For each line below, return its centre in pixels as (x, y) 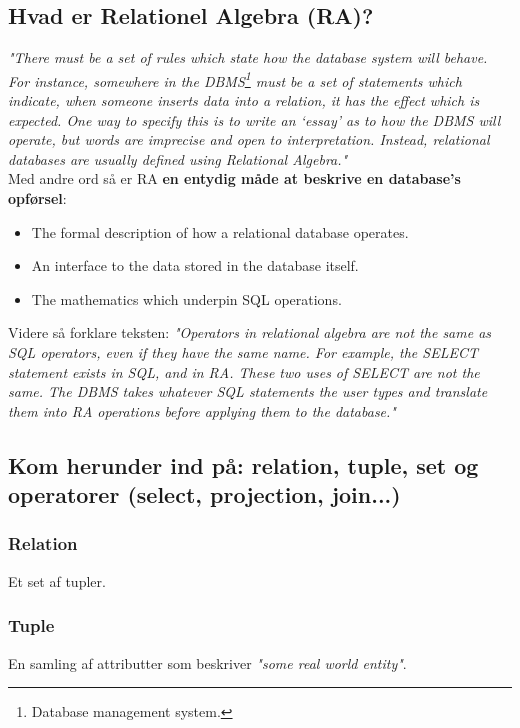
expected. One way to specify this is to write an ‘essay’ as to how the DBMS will (254, 119)
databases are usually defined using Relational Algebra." (178, 158)
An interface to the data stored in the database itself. (195, 265)
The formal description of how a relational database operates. (220, 231)
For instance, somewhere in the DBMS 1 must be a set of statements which (235, 79)
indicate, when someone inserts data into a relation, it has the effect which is (244, 100)
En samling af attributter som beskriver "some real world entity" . (207, 662)
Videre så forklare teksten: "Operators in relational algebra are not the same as (250, 332)
